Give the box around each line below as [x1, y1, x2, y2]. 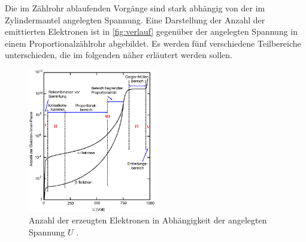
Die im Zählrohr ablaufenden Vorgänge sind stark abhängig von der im [5, 2, 265, 14]
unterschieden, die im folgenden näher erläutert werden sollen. [5, 49, 232, 61]
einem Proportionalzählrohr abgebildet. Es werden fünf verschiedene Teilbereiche [5, 37, 301, 49]
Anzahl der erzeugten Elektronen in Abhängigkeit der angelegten [29, 214, 267, 226]
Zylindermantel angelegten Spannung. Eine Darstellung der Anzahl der [5, 13, 265, 26]
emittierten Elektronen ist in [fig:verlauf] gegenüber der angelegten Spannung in [5, 25, 298, 38]
